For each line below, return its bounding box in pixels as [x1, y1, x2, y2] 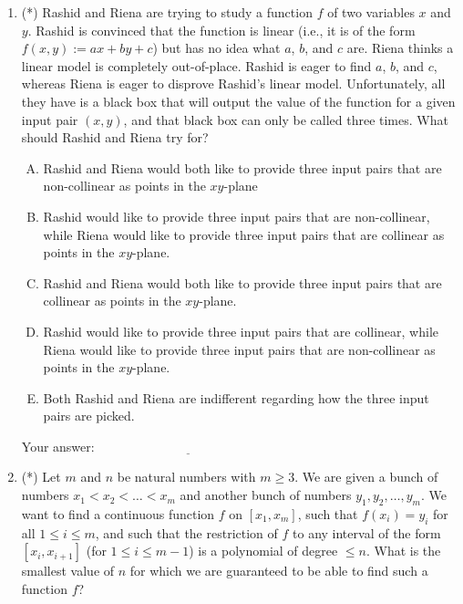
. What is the [365, 541, 441, 560]
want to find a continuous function [21, 504, 215, 523]
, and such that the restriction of [95, 523, 278, 542]
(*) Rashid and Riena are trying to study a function [21, 3, 313, 21]
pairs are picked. [43, 406, 135, 425]
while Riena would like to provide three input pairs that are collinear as [43, 224, 445, 244]
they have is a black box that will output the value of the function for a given [21, 91, 456, 110]
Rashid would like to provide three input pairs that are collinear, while [43, 321, 439, 340]
